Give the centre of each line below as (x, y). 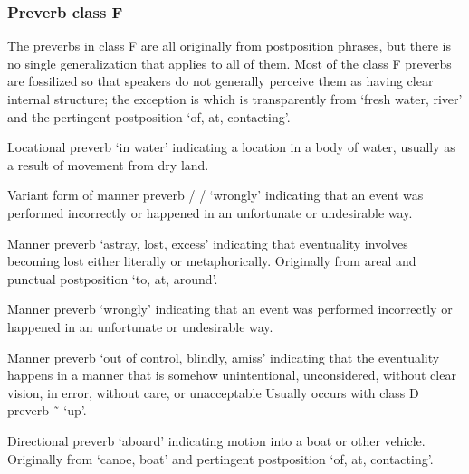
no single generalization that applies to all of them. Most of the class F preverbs (230, 63)
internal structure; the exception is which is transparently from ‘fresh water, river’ (235, 99)
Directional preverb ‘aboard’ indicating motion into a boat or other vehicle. (216, 440)
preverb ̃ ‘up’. (47, 410)
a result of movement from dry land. (108, 164)
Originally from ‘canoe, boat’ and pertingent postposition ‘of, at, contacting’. (220, 458)
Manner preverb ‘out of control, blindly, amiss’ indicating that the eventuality (224, 357)
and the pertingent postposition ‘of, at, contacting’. (149, 116)
